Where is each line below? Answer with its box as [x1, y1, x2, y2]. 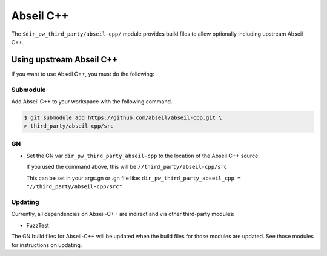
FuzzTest [26, 222, 50, 229]
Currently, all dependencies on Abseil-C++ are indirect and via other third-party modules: [11, 211, 235, 218]
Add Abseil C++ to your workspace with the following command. [11, 97, 173, 105]
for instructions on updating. [11, 241, 82, 248]
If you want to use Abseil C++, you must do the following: [11, 70, 154, 77]
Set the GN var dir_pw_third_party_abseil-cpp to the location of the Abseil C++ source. [26, 152, 260, 160]
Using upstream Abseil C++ [11, 54, 118, 65]
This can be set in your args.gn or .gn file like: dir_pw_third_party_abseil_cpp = [26, 174, 241, 182]
